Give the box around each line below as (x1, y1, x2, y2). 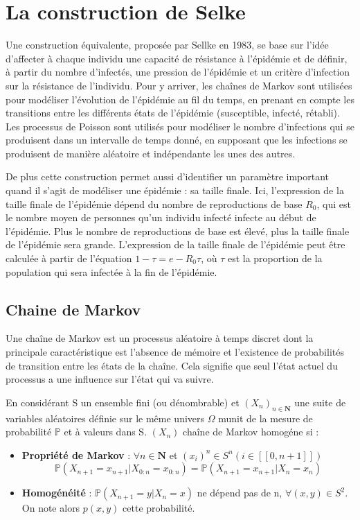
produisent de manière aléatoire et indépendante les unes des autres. (6, 146, 296, 160)
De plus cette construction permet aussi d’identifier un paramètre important (6, 169, 330, 184)
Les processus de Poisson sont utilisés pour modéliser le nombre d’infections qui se (6, 119, 354, 133)
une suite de (294, 395, 346, 409)
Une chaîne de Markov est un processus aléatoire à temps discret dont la (6, 331, 314, 345)
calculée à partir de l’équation (6, 251, 132, 266)
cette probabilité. (123, 501, 195, 515)
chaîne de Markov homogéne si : (183, 424, 319, 439)
